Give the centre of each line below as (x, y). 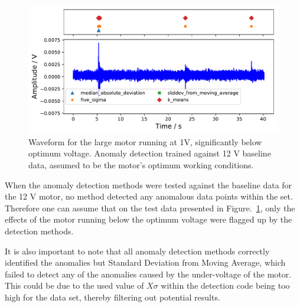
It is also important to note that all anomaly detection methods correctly (137, 251)
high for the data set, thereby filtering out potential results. (112, 297)
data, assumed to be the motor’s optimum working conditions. (141, 164)
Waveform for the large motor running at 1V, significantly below (145, 141)
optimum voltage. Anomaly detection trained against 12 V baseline (150, 153)
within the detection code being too (225, 285)
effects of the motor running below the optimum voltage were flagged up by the (149, 219)
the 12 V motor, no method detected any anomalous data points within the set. (149, 196)
